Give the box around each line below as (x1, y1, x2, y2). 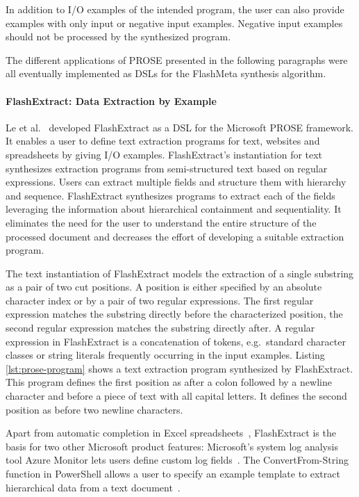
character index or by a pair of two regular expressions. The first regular (6, 293, 314, 307)
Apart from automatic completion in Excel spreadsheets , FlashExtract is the (6, 425, 336, 440)
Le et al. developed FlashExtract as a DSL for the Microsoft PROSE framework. (6, 120, 353, 134)
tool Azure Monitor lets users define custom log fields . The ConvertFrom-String (6, 453, 349, 467)
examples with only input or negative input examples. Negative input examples (6, 15, 343, 30)
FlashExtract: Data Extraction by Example (6, 93, 217, 108)
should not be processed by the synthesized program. (6, 29, 231, 44)
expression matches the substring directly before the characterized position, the (6, 307, 343, 321)
